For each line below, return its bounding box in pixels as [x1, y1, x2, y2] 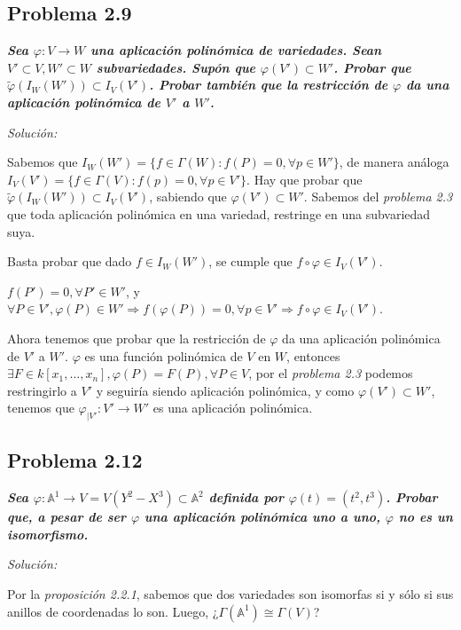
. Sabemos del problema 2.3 [303, 187, 453, 206]
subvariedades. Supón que [96, 58, 256, 76]
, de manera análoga [339, 153, 449, 171]
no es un [398, 508, 453, 526]
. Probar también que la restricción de [149, 75, 388, 94]
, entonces [286, 346, 340, 365]
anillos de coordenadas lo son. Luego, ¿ [7, 602, 219, 620]
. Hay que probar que [246, 169, 363, 188]
